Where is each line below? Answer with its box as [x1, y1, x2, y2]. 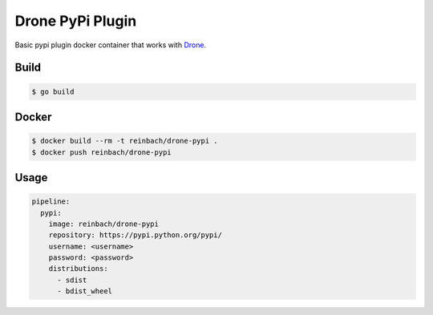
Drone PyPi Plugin [14, 12, 137, 30]
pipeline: [31, 197, 71, 206]
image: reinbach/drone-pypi [48, 219, 160, 228]
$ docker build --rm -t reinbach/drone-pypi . [31, 136, 218, 146]
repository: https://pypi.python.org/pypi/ [48, 231, 222, 240]
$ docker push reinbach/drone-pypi [31, 147, 172, 156]
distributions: [48, 265, 108, 273]
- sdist [57, 275, 87, 285]
